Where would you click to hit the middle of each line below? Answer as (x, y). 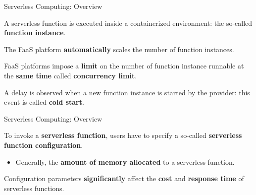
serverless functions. (34, 188)
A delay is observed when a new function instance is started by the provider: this (127, 92)
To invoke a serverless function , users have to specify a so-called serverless (123, 135)
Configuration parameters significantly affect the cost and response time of (124, 178)
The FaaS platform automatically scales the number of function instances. (119, 49)
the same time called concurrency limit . (71, 75)
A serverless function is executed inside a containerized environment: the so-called (128, 23)
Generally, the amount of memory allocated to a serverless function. (125, 162)
